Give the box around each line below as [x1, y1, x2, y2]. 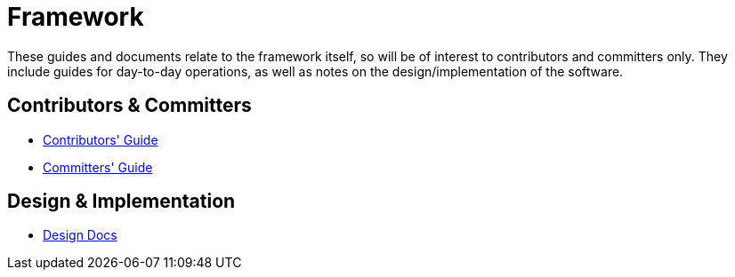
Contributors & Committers [7, 94, 252, 117]
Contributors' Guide [43, 131, 158, 147]
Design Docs [43, 227, 117, 243]
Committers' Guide [43, 159, 153, 175]
